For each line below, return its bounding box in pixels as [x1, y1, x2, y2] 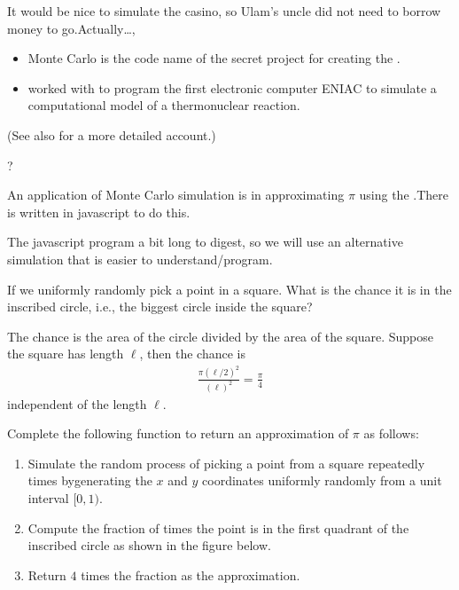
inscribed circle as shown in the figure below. [27, 536, 271, 555]
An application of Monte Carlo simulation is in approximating [7, 185, 345, 204]
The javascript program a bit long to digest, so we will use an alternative [7, 232, 403, 251]
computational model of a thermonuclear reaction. [27, 96, 300, 114]
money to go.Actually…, [7, 19, 136, 37]
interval [27, 489, 69, 507]
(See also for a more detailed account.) [7, 125, 216, 144]
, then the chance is [139, 344, 245, 363]
